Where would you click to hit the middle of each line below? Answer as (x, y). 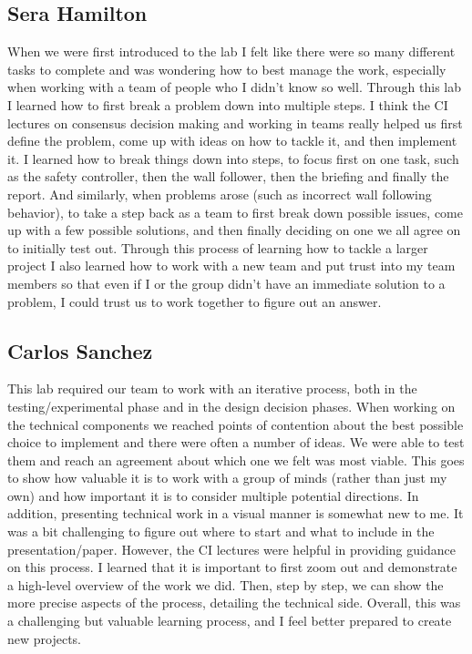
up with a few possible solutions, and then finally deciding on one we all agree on (234, 230)
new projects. (45, 638)
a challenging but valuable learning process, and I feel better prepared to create (230, 621)
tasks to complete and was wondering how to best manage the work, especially (227, 69)
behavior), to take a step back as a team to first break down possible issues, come (235, 212)
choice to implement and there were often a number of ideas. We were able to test (236, 442)
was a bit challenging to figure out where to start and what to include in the (221, 531)
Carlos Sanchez (80, 350)
